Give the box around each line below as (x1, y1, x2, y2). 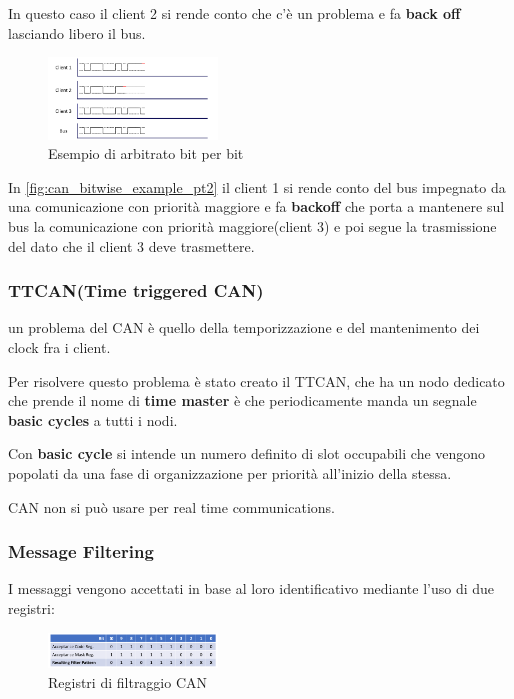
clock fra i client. (8, 337, 111, 357)
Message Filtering (8, 539, 154, 564)
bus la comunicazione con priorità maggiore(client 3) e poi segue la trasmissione (8, 216, 497, 236)
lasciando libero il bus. (8, 22, 146, 43)
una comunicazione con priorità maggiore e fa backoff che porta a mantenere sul (8, 196, 505, 217)
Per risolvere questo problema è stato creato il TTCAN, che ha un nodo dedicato (8, 370, 505, 391)
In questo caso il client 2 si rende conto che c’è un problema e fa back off (8, 3, 461, 23)
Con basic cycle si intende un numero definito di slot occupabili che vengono (8, 443, 486, 464)
